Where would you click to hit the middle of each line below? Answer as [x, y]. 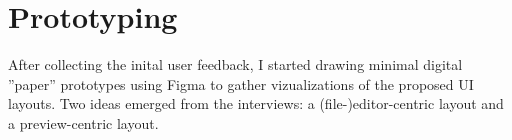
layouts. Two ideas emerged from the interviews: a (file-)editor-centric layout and [256, 103]
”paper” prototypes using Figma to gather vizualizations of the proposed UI [241, 83]
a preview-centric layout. [83, 122]
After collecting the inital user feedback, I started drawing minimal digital [235, 64]
